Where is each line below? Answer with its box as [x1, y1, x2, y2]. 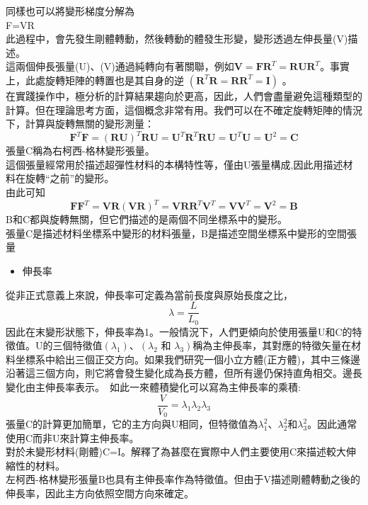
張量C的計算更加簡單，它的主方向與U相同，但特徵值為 [6, 416, 258, 431]
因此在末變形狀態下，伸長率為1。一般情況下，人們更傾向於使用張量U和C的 [6, 324, 352, 339]
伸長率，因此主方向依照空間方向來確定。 [6, 486, 194, 501]
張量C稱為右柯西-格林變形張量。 [6, 143, 155, 158]
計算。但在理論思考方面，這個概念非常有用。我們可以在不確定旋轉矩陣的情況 [6, 102, 362, 117]
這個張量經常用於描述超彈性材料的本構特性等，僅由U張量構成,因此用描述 [6, 157, 343, 171]
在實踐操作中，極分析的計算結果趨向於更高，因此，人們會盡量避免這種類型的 [6, 88, 362, 103]
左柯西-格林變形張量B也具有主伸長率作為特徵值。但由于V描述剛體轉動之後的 [6, 472, 361, 487]
